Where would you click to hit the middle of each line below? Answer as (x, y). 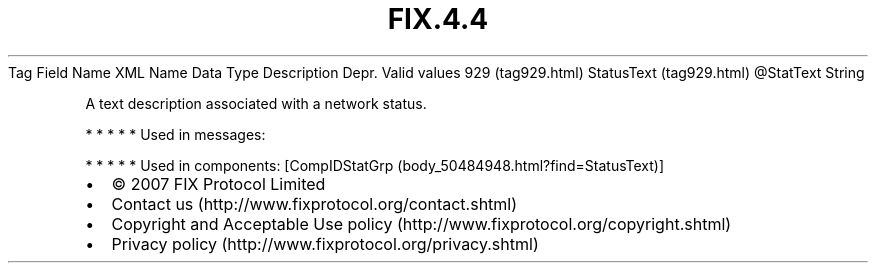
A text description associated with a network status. (256, 103)
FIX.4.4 (438, 19)
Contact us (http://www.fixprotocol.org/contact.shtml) (314, 203)
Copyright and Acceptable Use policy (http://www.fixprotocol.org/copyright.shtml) (421, 223)
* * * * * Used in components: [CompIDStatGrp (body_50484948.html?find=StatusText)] (375, 165)
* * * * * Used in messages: (175, 134)
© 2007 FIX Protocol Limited (218, 183)
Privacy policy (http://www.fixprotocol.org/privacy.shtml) (325, 243)
